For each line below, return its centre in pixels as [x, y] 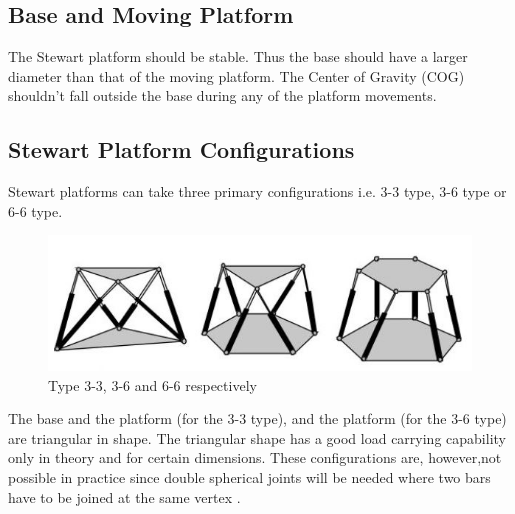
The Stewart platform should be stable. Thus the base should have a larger [238, 56]
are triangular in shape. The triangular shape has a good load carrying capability [257, 437]
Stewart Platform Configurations [181, 149]
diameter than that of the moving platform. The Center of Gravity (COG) [236, 75]
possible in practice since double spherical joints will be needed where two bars [249, 477]
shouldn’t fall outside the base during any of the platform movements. [222, 95]
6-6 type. [35, 210]
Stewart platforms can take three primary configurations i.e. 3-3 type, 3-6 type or [257, 191]
